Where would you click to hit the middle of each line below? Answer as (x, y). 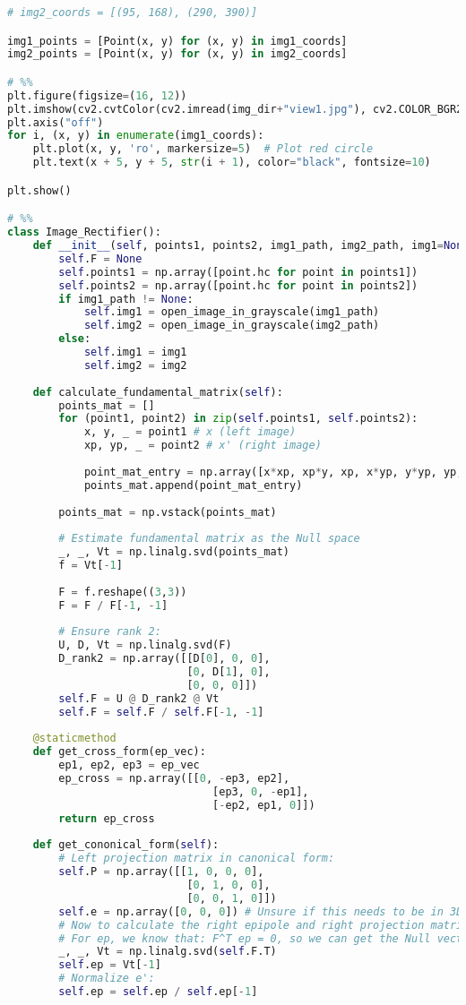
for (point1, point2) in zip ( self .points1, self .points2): (238, 419)
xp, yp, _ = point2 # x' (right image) (203, 446)
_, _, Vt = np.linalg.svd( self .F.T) (168, 952)
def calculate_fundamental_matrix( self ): (158, 392)
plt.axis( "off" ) (56, 122)
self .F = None (100, 258)
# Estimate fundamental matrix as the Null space (209, 539)
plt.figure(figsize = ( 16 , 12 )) (97, 95)
